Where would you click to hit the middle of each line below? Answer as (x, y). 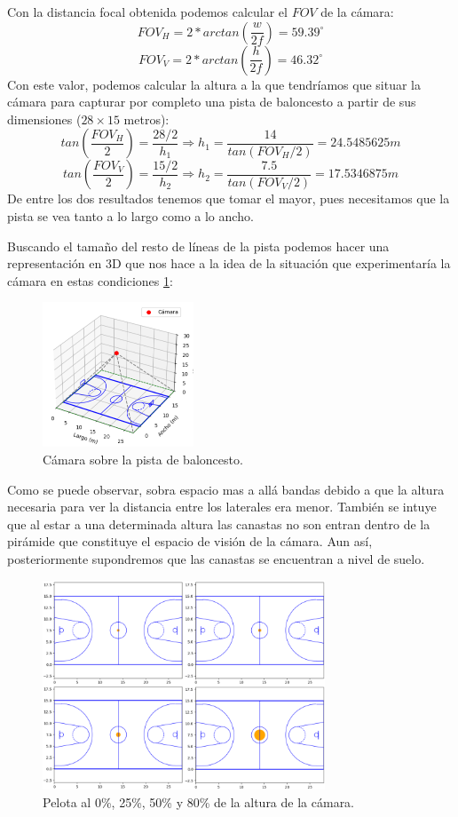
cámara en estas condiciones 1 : (90, 280)
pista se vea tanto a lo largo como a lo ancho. (130, 215)
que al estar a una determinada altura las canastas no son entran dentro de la (219, 524)
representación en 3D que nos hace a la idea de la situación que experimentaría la (229, 263)
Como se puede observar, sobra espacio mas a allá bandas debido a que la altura (226, 489)
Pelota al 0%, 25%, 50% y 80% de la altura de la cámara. (199, 802)
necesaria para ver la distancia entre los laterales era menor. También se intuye (222, 507)
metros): (146, 119)
